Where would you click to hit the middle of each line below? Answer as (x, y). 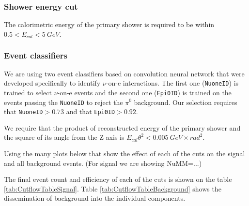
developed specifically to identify (52, 83)
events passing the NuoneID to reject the (63, 102)
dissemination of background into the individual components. (95, 198)
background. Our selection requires (186, 102)
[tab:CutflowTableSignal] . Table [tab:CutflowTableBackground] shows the (113, 188)
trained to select (28, 92)
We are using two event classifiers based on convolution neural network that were (124, 73)
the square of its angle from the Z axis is (64, 137)
